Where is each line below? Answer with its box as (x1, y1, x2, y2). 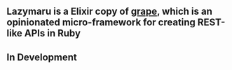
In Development (6, 51, 78, 63)
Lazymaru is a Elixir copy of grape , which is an (6, 6, 213, 17)
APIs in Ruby (24, 27, 81, 39)
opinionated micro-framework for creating (6, 17, 196, 29)
